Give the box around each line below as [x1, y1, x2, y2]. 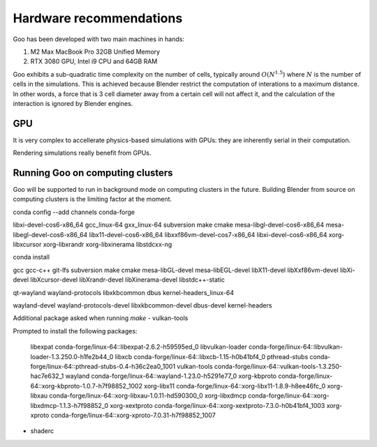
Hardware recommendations [13, 10, 183, 26]
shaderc [30, 427, 54, 435]
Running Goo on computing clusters [13, 167, 174, 179]
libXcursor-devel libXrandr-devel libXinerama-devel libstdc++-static [30, 275, 226, 284]
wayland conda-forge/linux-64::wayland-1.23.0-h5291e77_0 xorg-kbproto [65, 372, 277, 380]
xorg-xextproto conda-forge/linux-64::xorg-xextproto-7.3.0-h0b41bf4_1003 [109, 401, 325, 409]
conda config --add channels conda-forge [13, 208, 135, 216]
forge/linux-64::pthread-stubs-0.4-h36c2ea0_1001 [30, 362, 176, 370]
